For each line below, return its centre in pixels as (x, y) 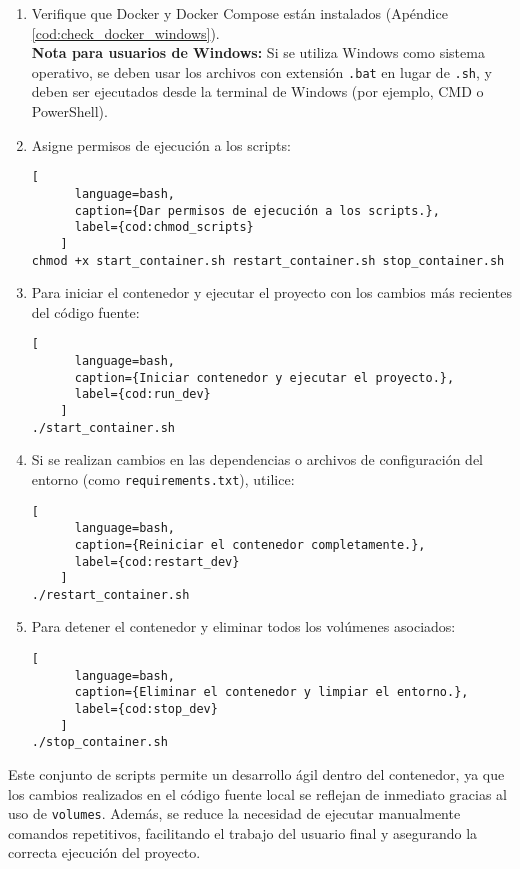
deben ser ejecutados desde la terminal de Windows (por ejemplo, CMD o (257, 91)
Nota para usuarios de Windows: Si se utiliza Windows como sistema (258, 52)
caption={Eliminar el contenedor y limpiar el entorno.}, (271, 692)
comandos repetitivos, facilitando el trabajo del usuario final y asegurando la (243, 832)
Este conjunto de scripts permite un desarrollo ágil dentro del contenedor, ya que (256, 774)
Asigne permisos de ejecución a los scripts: (161, 144)
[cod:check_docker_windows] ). (125, 32)
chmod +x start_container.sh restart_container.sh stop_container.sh (268, 260)
